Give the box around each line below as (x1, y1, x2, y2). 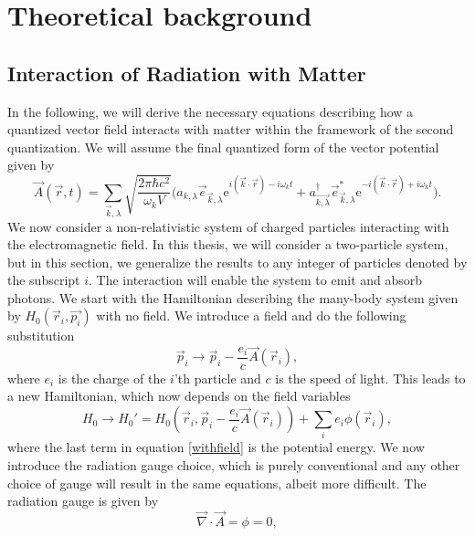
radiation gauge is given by (7, 491, 159, 510)
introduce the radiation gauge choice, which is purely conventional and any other (7, 455, 460, 474)
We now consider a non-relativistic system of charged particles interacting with (7, 216, 449, 236)
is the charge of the (58, 368, 166, 387)
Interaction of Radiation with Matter (7, 58, 366, 87)
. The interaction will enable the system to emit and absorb (89, 270, 423, 289)
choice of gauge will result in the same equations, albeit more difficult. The (7, 473, 427, 492)
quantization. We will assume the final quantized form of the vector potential (7, 137, 439, 156)
